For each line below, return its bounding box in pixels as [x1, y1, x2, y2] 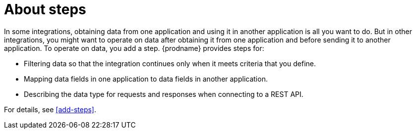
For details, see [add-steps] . [4, 105, 97, 114]
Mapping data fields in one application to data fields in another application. [24, 74, 268, 83]
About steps [4, 1, 86, 18]
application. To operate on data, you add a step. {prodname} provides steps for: [4, 44, 264, 52]
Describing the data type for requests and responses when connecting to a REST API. [24, 89, 303, 98]
